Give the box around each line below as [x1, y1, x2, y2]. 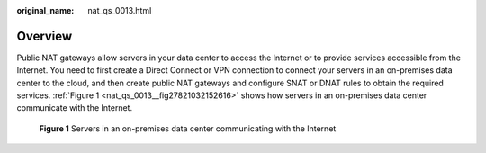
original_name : [16, 5, 75, 15]
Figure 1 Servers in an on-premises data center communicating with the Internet [39, 122, 337, 134]
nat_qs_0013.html [87, 5, 152, 15]
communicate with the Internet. [16, 103, 133, 113]
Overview [16, 28, 73, 44]
